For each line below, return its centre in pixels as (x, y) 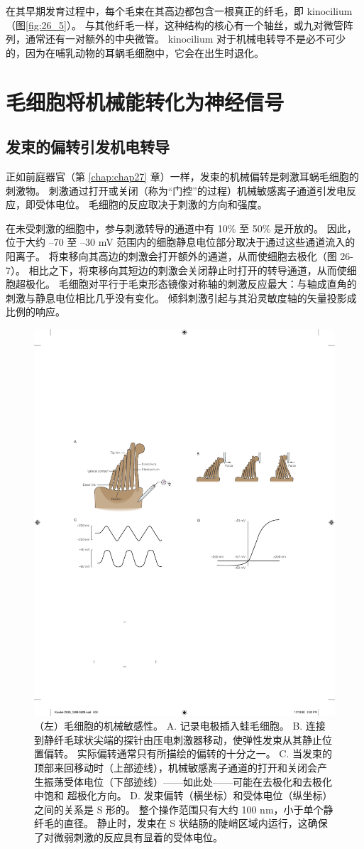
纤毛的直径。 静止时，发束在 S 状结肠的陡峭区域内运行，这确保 (181, 823)
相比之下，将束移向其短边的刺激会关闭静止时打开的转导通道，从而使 (188, 270)
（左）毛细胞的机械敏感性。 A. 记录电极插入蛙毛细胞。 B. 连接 (180, 726)
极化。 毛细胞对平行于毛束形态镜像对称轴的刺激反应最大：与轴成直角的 (191, 284)
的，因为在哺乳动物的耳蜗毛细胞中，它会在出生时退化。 (135, 52)
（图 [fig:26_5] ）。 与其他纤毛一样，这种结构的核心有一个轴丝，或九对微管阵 (180, 25)
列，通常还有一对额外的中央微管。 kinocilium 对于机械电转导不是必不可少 (176, 39)
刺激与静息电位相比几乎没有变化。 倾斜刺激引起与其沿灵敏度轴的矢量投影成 (181, 297)
